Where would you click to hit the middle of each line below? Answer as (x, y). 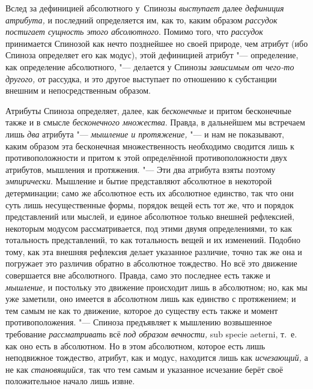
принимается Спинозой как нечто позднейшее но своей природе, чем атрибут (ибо (157, 43)
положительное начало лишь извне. (70, 381)
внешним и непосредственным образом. (78, 90)
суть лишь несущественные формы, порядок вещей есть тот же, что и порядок (150, 204)
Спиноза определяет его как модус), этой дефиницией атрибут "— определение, (152, 55)
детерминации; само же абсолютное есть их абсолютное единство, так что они (150, 192)
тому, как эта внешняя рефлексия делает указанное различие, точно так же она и (154, 251)
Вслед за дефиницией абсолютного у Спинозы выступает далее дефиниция (145, 8)
